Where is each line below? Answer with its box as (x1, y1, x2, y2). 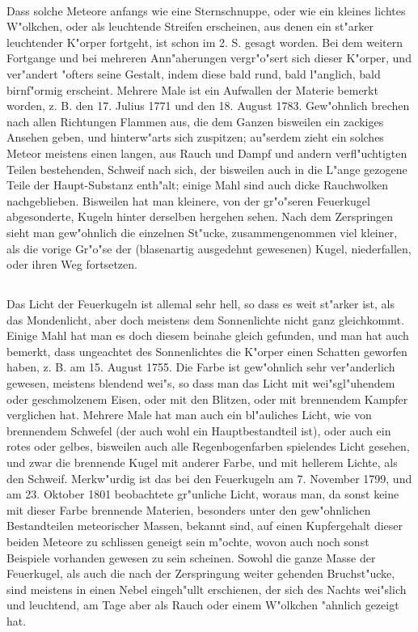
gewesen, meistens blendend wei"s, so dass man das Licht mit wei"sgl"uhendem (6, 375, 395, 392)
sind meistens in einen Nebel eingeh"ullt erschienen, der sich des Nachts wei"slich (6, 580, 407, 597)
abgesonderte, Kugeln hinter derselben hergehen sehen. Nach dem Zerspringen (6, 208, 394, 225)
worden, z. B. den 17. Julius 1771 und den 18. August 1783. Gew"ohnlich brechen (6, 97, 410, 114)
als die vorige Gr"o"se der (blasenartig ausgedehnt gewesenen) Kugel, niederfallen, (6, 240, 412, 257)
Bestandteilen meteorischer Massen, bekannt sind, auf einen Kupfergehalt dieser (6, 517, 403, 534)
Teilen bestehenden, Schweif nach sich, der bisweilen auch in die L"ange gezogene (6, 160, 407, 177)
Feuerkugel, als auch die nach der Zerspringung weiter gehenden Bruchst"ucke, (6, 565, 395, 582)
